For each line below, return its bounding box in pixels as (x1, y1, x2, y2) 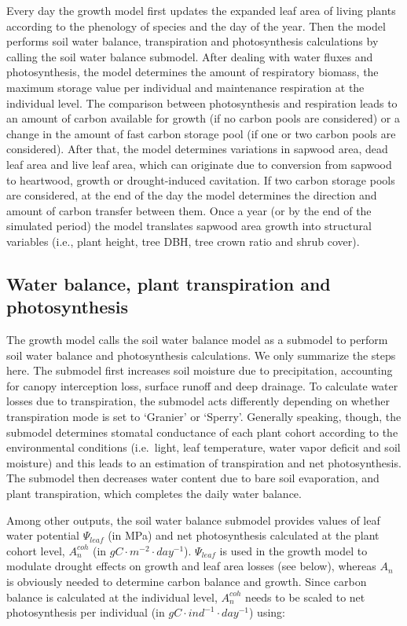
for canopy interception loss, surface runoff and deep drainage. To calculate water (6, 377, 398, 394)
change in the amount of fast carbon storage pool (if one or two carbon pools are (6, 125, 396, 141)
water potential (6, 527, 79, 544)
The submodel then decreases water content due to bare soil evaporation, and (6, 470, 379, 486)
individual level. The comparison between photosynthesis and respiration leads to (6, 94, 398, 111)
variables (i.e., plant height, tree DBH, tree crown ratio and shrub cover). (6, 232, 360, 249)
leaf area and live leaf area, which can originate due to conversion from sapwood (6, 156, 392, 172)
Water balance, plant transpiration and (6, 271, 331, 295)
